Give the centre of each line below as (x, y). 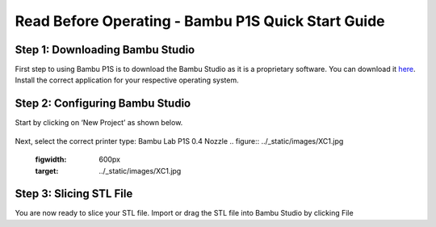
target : (47, 170)
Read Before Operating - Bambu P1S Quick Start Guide (200, 21)
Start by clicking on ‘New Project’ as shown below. (99, 123)
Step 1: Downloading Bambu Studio (105, 50)
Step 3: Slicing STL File (74, 194)
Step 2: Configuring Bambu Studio (103, 104)
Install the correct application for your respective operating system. (127, 80)
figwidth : (51, 160)
